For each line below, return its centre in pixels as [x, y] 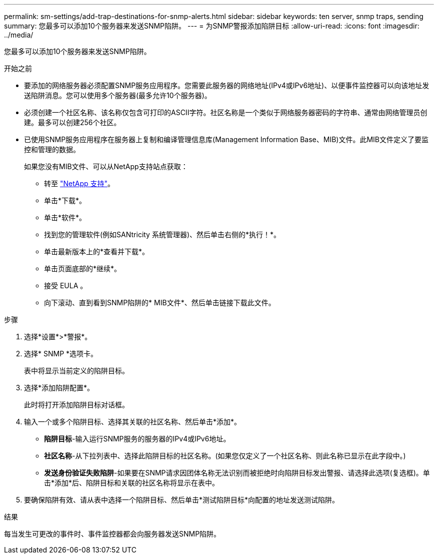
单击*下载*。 [65, 200]
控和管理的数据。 [52, 149]
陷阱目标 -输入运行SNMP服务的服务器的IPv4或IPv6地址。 [137, 439]
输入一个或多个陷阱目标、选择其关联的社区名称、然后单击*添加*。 [133, 422]
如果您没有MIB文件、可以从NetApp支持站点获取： [106, 166]
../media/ [19, 35]
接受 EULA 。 [66, 286]
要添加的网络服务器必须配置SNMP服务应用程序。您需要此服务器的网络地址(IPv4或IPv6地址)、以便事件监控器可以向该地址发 [227, 85]
